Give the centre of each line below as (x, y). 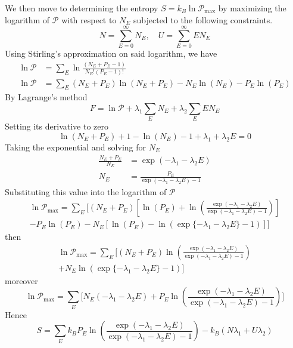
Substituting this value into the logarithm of (86, 191)
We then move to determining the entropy (82, 8)
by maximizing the (252, 8)
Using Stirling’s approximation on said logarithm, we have (111, 53)
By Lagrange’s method (46, 97)
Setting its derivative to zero (57, 126)
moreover (21, 280)
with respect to (89, 19)
